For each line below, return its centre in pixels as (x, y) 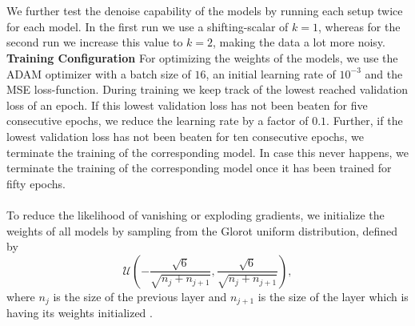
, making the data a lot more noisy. (299, 42)
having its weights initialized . (80, 313)
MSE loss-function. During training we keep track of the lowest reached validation (207, 89)
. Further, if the (365, 121)
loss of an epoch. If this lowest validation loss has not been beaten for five (187, 105)
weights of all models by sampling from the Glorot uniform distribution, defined (202, 230)
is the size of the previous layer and (140, 296)
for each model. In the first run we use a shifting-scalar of (148, 26)
